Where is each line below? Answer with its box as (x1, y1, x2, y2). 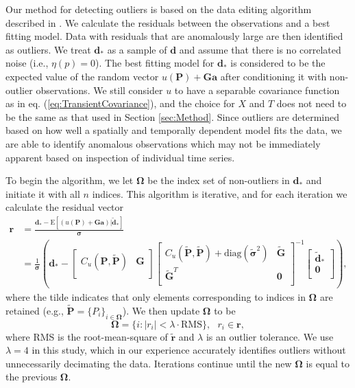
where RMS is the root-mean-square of (5, 329, 168, 343)
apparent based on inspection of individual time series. (5, 150, 235, 164)
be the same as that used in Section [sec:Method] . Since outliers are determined (5, 109, 339, 124)
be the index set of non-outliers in (147, 173, 290, 187)
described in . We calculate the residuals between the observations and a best (5, 15, 330, 30)
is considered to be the (230, 56, 326, 70)
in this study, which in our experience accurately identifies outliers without (32, 343, 346, 357)
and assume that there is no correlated (179, 42, 341, 56)
